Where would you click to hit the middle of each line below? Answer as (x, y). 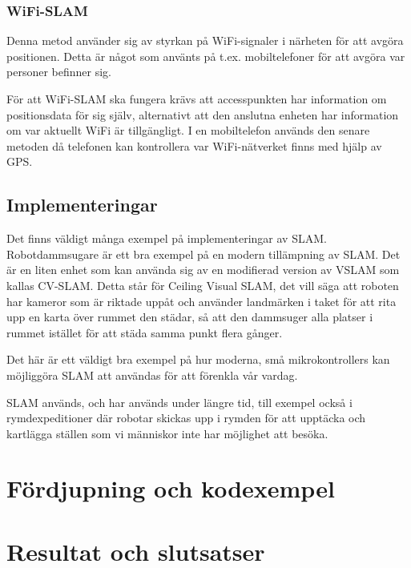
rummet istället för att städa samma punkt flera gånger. (145, 332)
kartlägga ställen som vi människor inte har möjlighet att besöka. (167, 433)
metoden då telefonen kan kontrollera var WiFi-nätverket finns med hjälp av (194, 145)
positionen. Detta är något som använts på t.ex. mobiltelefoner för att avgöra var (206, 56)
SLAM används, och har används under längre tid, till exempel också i (179, 402)
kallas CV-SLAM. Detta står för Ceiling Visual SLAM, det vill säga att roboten (203, 285)
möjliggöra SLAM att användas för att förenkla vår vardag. (152, 375)
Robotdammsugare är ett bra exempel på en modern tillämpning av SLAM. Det (203, 254)
